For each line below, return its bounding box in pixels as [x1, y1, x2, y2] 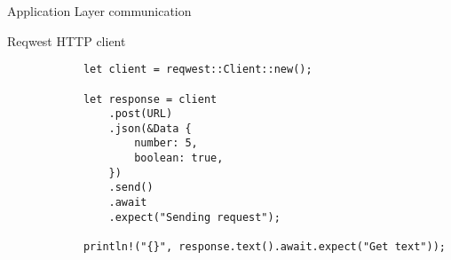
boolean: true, [134, 152, 224, 165]
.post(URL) [108, 107, 173, 121]
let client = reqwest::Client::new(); [83, 63, 313, 76]
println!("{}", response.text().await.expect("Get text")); [83, 240, 446, 254]
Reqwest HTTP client [7, 31, 126, 50]
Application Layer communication [7, 2, 192, 20]
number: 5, [134, 137, 198, 150]
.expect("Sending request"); [108, 210, 281, 224]
